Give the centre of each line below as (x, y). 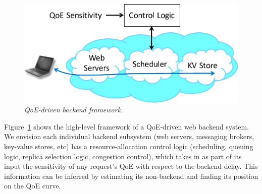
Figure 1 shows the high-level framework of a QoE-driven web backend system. (126, 126)
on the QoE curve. (33, 186)
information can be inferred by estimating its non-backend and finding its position (131, 176)
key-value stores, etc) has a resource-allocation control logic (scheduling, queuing (129, 146)
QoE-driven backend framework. (74, 110)
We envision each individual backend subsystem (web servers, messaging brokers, (129, 136)
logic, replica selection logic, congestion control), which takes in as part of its (123, 156)
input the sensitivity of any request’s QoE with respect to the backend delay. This (131, 166)
